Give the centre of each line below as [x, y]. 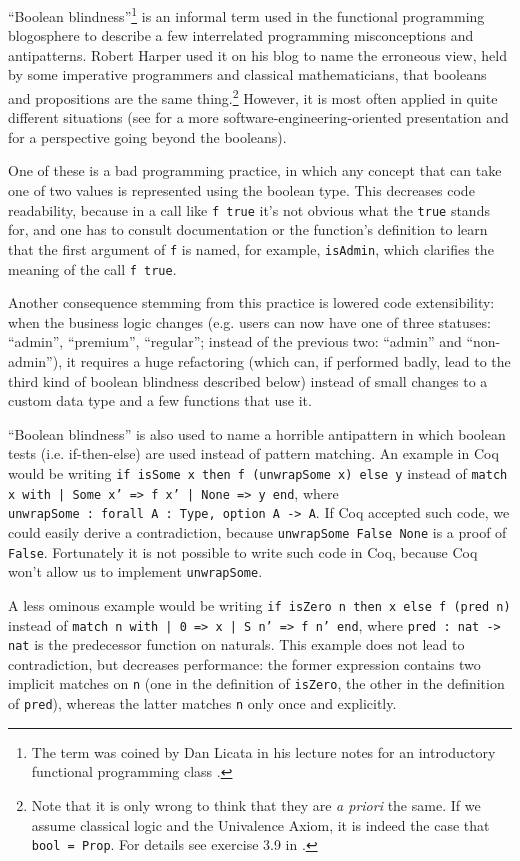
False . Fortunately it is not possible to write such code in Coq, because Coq [243, 551]
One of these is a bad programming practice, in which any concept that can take [255, 170]
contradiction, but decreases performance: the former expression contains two [244, 663]
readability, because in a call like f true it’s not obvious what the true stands [249, 209]
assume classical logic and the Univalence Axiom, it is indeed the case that [260, 824]
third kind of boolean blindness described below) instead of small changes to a [248, 380]
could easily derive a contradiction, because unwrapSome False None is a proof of [257, 531]
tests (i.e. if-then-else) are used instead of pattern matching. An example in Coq [253, 453]
